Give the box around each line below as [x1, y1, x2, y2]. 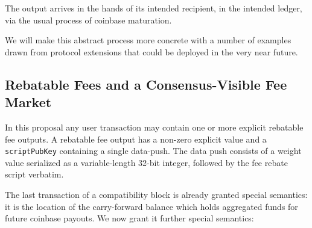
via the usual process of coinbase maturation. [5, 13, 172, 26]
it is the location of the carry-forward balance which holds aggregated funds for [5, 200, 298, 212]
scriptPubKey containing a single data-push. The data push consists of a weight [5, 144, 302, 157]
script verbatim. [5, 168, 64, 180]
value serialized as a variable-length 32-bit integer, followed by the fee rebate [5, 156, 288, 168]
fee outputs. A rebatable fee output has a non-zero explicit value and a [5, 132, 267, 145]
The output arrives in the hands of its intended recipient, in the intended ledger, [5, 2, 302, 14]
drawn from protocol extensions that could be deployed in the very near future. [5, 45, 298, 58]
